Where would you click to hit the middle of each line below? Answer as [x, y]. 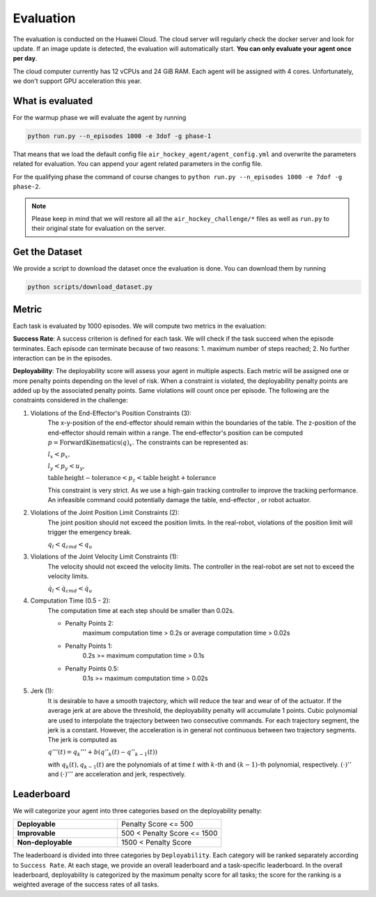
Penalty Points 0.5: [92, 668]
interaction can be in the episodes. [63, 358]
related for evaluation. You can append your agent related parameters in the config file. [138, 164]
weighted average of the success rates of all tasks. [86, 884]
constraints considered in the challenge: [70, 400]
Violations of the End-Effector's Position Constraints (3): [111, 413]
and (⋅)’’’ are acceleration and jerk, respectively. [117, 774]
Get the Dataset [48, 252]
